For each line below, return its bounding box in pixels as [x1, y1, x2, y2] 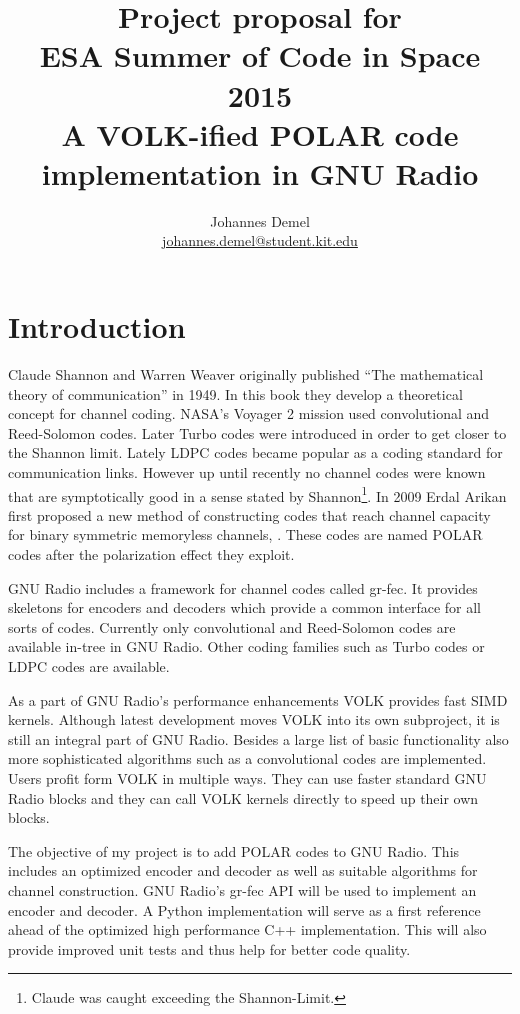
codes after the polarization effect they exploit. [8, 544, 295, 564]
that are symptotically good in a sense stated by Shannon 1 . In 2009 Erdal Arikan [8, 482, 507, 506]
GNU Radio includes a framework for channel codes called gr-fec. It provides [8, 577, 478, 598]
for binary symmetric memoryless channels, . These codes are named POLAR [8, 524, 483, 545]
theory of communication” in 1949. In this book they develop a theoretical [8, 383, 463, 404]
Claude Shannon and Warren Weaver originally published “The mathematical [8, 364, 484, 384]
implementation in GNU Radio [41, 152, 479, 193]
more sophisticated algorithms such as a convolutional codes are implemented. [8, 748, 487, 769]
